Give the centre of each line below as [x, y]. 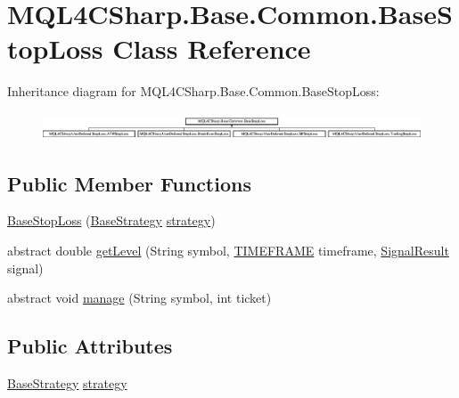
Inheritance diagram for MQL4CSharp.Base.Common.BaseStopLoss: [193, 91]
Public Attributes [90, 346]
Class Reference [212, 49]
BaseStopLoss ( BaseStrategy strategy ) [111, 220]
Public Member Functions [129, 183]
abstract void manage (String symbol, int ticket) [139, 298]
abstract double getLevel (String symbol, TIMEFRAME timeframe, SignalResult [228, 251]
